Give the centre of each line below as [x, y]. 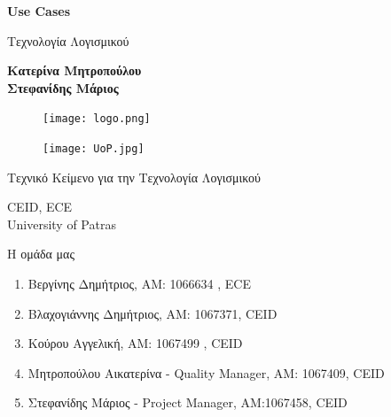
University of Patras [62, 224]
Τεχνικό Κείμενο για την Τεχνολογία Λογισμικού [134, 177]
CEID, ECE [40, 207]
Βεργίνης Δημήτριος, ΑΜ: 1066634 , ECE [139, 284]
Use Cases [39, 11]
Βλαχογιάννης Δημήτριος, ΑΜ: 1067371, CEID [152, 313]
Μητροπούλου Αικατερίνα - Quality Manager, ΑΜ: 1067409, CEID [206, 372]
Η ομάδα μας [41, 254]
